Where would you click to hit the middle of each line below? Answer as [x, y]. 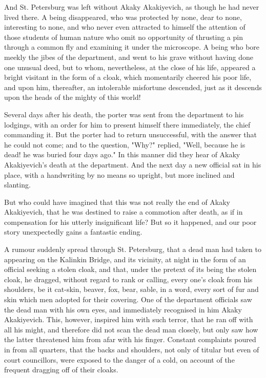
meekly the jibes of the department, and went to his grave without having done [129, 57]
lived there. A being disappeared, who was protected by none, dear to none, [123, 17]
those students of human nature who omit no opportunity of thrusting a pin [124, 37]
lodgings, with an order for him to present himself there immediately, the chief [127, 124]
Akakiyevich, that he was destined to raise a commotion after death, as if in [124, 212]
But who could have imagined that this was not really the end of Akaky [117, 202]
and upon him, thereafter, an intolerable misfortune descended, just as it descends [133, 87]
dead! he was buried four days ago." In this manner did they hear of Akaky [122, 154]
